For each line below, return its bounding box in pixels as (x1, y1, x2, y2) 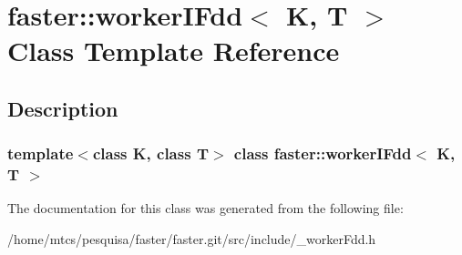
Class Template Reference (7, 32, 340, 69)
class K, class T (92, 142, 209, 165)
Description (7, 94, 118, 122)
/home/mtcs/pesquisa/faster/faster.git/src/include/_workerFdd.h (7, 229, 376, 249)
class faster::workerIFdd (233, 142, 412, 165)
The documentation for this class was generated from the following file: (7, 199, 404, 218)
